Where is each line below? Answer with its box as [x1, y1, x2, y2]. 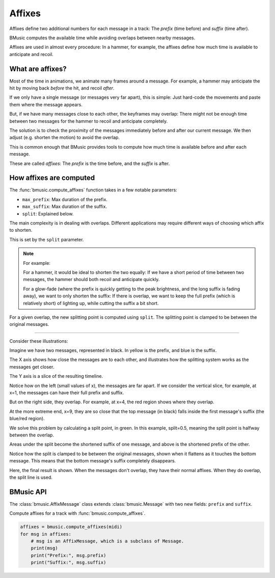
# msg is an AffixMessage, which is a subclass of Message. [31, 538, 184, 544]
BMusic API [9, 487, 47, 496]
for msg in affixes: [20, 531, 71, 537]
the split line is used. [9, 474, 53, 480]
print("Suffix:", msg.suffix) [31, 560, 106, 565]
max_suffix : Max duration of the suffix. [22, 204, 107, 210]
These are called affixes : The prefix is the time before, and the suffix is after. [9, 160, 170, 167]
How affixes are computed [9, 174, 95, 182]
